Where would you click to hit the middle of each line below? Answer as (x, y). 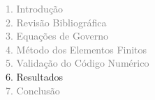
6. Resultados (35, 76)
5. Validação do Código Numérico (77, 63)
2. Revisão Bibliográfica (56, 22)
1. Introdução (35, 8)
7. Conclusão (33, 90)
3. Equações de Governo (57, 36)
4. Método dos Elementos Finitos (76, 49)
